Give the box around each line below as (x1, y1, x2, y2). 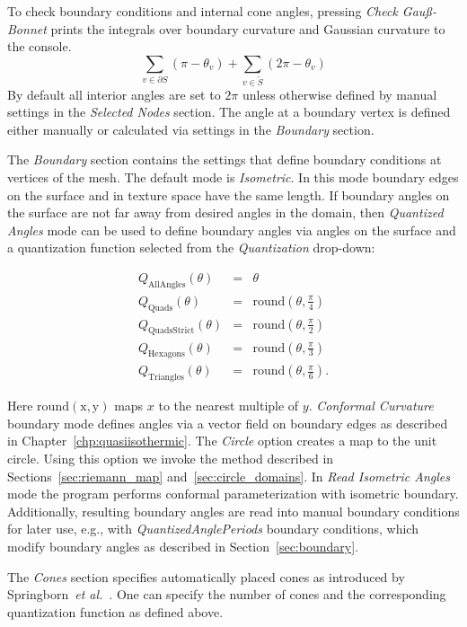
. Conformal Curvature (308, 396, 434, 415)
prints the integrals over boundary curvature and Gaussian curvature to (50, 19, 445, 38)
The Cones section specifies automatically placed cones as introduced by (7, 567, 405, 586)
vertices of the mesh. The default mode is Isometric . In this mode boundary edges (7, 168, 459, 187)
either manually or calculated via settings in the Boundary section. (7, 119, 374, 138)
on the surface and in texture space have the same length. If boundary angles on (7, 185, 450, 204)
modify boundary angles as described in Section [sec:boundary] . (7, 536, 358, 555)
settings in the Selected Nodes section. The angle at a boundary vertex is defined (7, 102, 451, 121)
